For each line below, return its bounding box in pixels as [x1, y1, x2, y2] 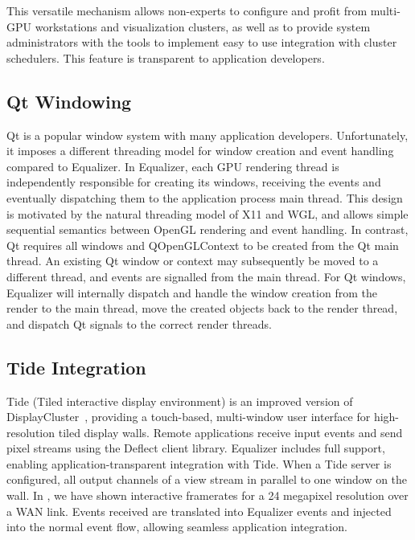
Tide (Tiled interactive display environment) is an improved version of [6, 392, 353, 409]
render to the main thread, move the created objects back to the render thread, [6, 300, 398, 317]
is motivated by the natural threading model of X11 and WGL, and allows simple [6, 205, 409, 222]
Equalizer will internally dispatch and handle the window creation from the [6, 284, 377, 301]
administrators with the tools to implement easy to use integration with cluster [6, 34, 397, 51]
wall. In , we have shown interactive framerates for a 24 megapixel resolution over [6, 487, 409, 504]
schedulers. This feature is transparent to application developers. [6, 49, 325, 66]
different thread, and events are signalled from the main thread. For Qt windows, [6, 268, 406, 284]
